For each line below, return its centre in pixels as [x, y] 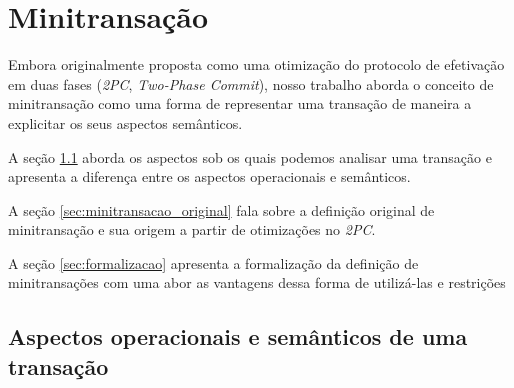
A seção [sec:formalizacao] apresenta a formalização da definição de [213, 262]
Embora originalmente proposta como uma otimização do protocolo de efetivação [256, 64]
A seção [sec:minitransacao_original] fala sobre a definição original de [221, 209]
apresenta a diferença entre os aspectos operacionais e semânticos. [209, 176]
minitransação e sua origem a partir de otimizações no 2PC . [192, 229]
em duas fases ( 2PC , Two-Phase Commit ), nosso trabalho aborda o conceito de [251, 83]
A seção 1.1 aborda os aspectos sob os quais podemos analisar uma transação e [250, 156]
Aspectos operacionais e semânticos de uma [238, 336]
